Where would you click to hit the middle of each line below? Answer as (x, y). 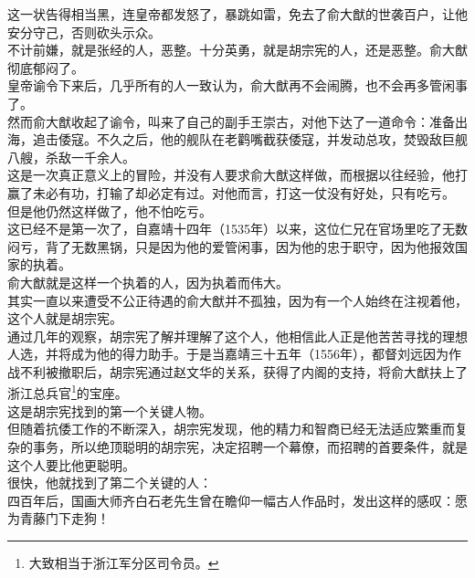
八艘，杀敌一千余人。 (71, 157)
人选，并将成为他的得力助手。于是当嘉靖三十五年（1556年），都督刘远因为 (228, 354)
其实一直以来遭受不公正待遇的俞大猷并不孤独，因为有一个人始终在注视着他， (237, 300)
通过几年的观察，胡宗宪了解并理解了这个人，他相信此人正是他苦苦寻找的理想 (237, 336)
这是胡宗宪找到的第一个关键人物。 (110, 410)
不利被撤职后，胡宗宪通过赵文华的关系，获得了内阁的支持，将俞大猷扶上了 (243, 371)
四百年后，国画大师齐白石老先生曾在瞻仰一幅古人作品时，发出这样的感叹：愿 (237, 500)
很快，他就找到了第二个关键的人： (110, 483)
